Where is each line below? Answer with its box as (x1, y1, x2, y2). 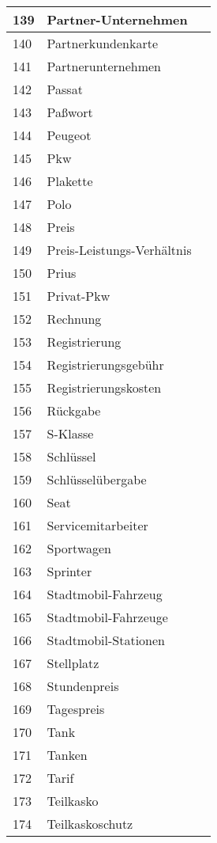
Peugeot (47, 126, 92, 144)
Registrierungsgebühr (47, 355, 164, 374)
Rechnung (47, 309, 102, 328)
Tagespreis (47, 700, 105, 718)
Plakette (47, 172, 93, 190)
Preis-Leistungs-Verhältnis (47, 241, 192, 259)
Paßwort (47, 103, 93, 121)
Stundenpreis (47, 677, 119, 695)
